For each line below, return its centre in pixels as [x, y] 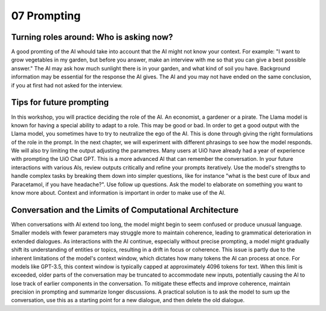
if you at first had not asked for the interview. [67, 85]
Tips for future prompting [60, 102]
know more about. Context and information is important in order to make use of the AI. [118, 193]
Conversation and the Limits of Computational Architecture [125, 210]
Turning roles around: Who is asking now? [92, 37]
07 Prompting [46, 16]
